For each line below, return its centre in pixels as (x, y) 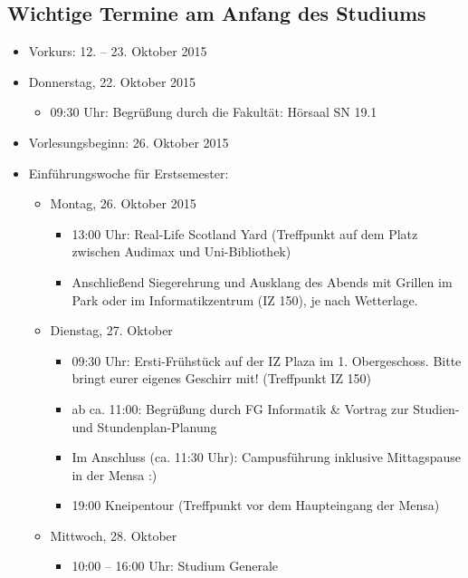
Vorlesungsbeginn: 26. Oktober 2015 (129, 142)
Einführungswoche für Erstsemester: (129, 173)
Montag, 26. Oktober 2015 (123, 203)
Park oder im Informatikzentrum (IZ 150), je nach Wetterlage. (245, 299)
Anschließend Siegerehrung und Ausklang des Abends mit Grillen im (262, 281)
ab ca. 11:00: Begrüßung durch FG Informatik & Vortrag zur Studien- (266, 408)
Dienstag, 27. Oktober (111, 330)
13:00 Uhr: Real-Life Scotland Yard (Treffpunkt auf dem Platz (245, 233)
